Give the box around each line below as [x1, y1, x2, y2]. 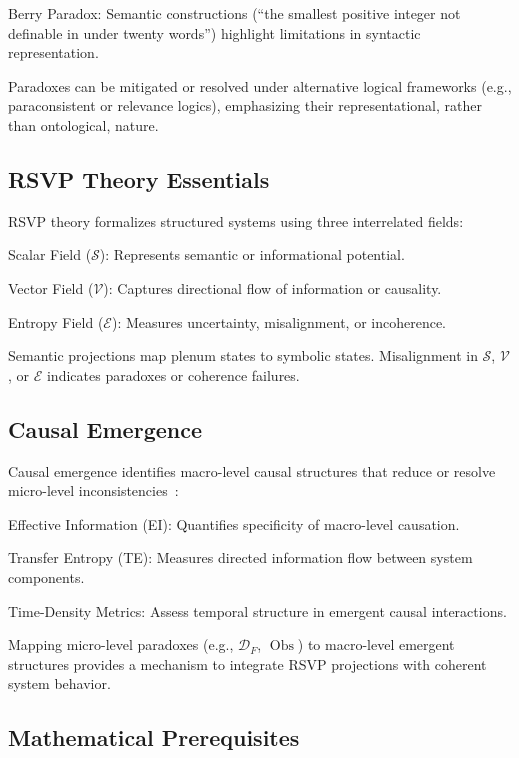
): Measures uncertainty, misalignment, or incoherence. [111, 311, 446, 332]
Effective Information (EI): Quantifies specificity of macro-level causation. [8, 513, 460, 534]
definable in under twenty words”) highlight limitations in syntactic [8, 22, 421, 43]
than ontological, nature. [8, 114, 159, 135]
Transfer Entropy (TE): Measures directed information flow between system [8, 547, 473, 568]
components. [8, 566, 85, 587]
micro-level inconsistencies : [8, 480, 179, 501]
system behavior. [8, 673, 111, 694]
